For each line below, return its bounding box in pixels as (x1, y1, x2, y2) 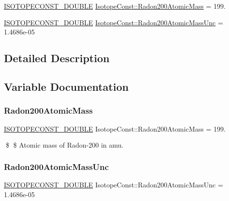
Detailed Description (4, 50, 110, 66)
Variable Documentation (4, 79, 129, 94)
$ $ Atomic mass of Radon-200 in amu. (5, 140, 123, 150)
